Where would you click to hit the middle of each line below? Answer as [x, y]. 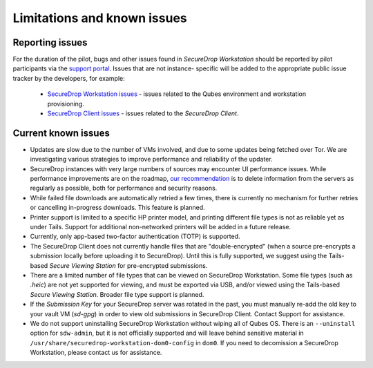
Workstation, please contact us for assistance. [96, 353]
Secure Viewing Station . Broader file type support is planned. [117, 294]
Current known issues [61, 133]
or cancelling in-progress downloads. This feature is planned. [117, 208]
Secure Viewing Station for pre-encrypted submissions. [128, 265]
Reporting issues [50, 42]
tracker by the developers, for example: [69, 78]
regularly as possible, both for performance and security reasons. [124, 188]
